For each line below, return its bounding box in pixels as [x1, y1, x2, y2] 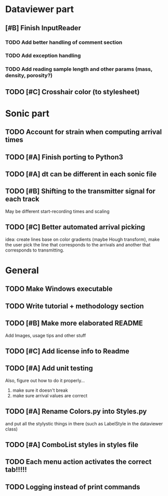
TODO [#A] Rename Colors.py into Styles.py [5, 407, 147, 416]
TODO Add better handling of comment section [5, 39, 122, 46]
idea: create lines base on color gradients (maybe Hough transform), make [5, 236, 160, 242]
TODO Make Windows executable [5, 285, 113, 293]
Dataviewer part [5, 4, 74, 15]
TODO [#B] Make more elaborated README [5, 319, 143, 328]
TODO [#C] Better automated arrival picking [5, 223, 145, 231]
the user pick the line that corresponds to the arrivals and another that [5, 241, 151, 247]
